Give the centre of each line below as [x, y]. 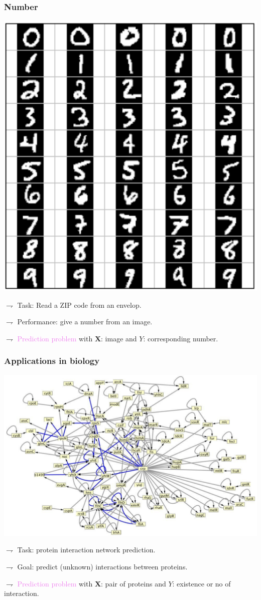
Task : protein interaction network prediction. [86, 550]
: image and [119, 338]
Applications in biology [52, 361]
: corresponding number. [181, 338]
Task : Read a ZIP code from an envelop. [79, 305]
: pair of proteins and [134, 583]
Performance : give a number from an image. [85, 322]
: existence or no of [202, 583]
